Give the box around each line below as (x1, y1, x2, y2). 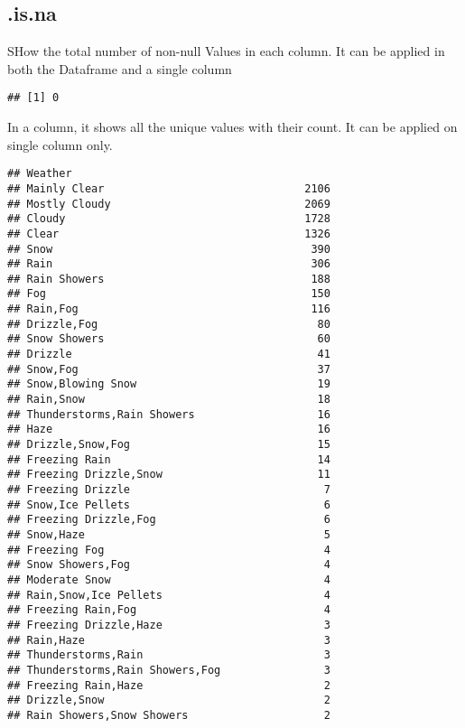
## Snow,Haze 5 (7, 527, 330, 541)
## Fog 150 (7, 287, 330, 301)
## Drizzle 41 (7, 348, 330, 361)
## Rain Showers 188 (7, 272, 330, 285)
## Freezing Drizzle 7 (7, 483, 330, 497)
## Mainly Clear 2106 (7, 182, 330, 195)
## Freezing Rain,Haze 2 (7, 678, 330, 692)
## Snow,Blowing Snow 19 (7, 378, 330, 391)
